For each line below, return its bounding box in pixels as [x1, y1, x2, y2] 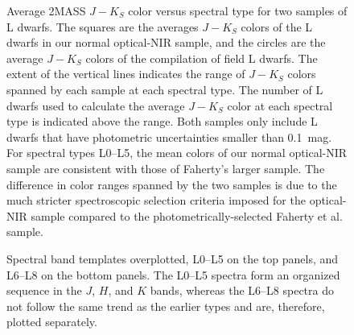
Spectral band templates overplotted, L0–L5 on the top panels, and [6, 250, 339, 267]
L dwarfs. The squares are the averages [6, 18, 199, 35]
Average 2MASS [6, 2, 86, 19]
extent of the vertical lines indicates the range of [6, 65, 245, 82]
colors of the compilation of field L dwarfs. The [85, 49, 318, 66]
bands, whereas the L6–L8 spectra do [150, 282, 334, 299]
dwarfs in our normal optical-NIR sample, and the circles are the [6, 34, 326, 51]
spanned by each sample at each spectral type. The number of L [6, 81, 323, 97]
